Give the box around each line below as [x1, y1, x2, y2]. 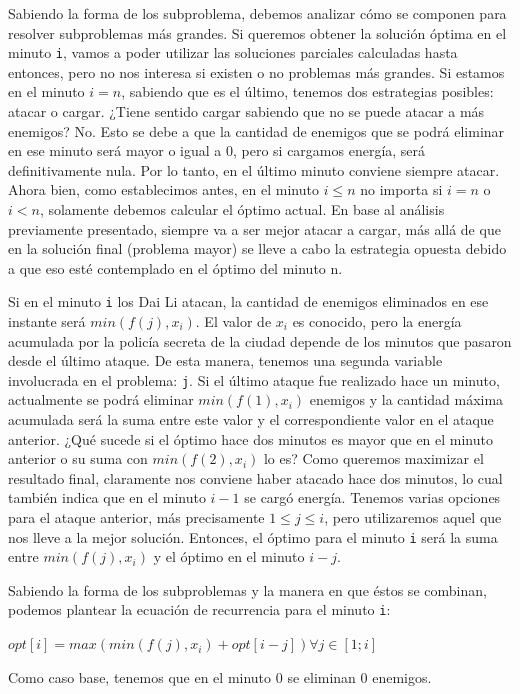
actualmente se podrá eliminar [8, 389, 194, 410]
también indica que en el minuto [8, 487, 206, 508]
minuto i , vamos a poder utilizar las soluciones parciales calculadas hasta [8, 42, 458, 63]
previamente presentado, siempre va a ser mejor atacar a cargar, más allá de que [8, 218, 501, 239]
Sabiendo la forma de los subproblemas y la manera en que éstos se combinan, [8, 579, 487, 600]
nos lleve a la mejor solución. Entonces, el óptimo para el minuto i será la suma [8, 526, 498, 547]
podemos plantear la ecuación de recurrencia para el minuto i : [8, 599, 391, 620]
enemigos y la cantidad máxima [309, 389, 504, 410]
